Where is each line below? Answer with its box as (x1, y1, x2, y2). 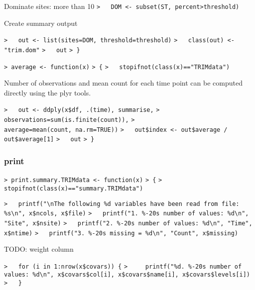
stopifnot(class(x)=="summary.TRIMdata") (4, 185, 143, 192)
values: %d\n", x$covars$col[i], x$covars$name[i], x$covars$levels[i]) (4, 271, 250, 279)
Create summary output (4, 17, 78, 28)
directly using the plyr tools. (4, 87, 91, 97)
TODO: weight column (4, 244, 74, 254)
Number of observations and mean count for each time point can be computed (4, 78, 243, 88)
